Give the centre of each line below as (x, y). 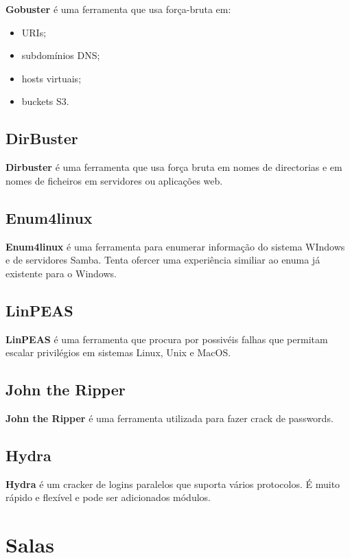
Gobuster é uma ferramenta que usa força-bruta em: (118, 9)
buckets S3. (45, 101)
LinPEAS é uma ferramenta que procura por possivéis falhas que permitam (167, 339)
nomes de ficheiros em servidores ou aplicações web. (114, 180)
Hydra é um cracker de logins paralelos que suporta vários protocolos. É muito (173, 484)
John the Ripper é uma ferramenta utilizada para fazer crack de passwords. (170, 418)
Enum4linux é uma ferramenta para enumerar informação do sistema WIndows (175, 246)
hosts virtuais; (51, 78)
